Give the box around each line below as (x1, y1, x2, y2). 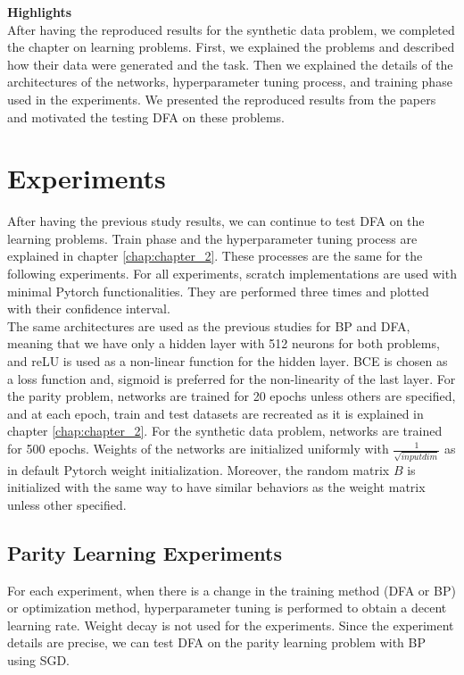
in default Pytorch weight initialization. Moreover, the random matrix (7, 460, 390, 479)
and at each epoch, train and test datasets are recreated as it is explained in (7, 404, 424, 422)
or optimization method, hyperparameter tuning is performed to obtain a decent (7, 598, 447, 617)
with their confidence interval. (7, 299, 170, 318)
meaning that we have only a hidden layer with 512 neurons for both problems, (7, 334, 440, 353)
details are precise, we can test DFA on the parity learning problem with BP (7, 633, 427, 652)
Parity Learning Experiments (7, 538, 282, 566)
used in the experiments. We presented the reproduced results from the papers (7, 89, 436, 108)
